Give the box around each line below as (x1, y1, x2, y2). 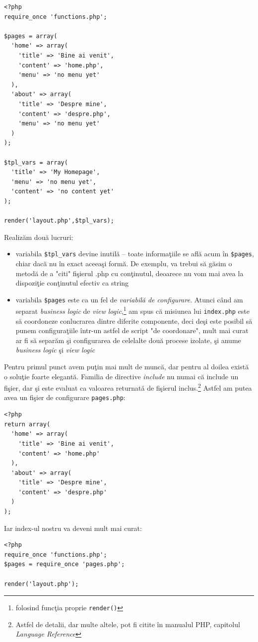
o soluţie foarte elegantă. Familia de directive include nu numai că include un (4, 371, 239, 381)
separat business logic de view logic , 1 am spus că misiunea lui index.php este (15, 304, 250, 316)
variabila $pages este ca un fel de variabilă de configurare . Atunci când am (15, 294, 243, 304)
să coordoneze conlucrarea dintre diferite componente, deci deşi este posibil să (15, 315, 253, 326)
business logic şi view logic (15, 345, 95, 355)
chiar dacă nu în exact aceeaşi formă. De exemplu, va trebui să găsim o (15, 258, 232, 268)
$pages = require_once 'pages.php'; (4, 561, 125, 568)
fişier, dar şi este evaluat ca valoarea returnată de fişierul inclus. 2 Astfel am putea (4, 381, 252, 393)
